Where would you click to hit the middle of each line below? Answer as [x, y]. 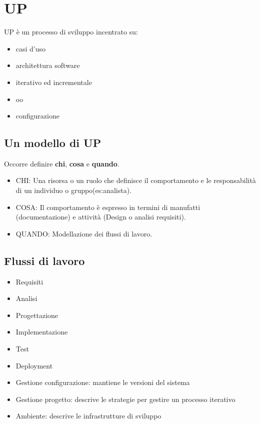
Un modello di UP [53, 143]
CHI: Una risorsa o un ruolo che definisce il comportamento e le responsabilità [136, 180]
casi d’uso [31, 48]
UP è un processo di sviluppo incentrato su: [71, 32]
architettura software [48, 65]
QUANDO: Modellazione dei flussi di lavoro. [84, 233]
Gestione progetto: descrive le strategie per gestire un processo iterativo [125, 399]
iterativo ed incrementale [54, 82]
